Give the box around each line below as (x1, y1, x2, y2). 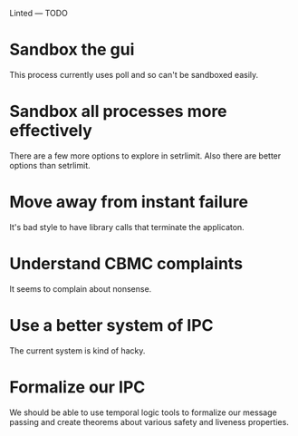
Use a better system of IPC (9, 315, 215, 335)
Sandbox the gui (9, 40, 135, 60)
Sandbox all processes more (9, 102, 228, 121)
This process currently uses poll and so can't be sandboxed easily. (9, 69, 259, 80)
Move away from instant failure (9, 192, 249, 212)
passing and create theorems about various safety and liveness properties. (9, 416, 290, 427)
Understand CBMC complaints (9, 254, 243, 274)
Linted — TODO (9, 8, 68, 18)
